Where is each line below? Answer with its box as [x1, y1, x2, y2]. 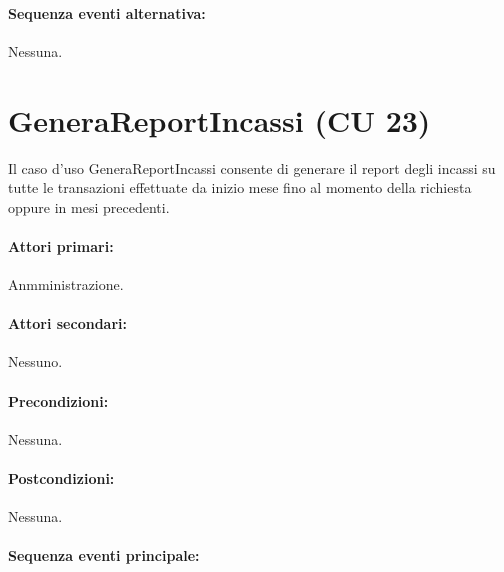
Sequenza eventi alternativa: [8, 2, 206, 23]
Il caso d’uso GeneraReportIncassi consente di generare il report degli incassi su [8, 157, 496, 178]
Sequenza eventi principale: [8, 545, 200, 566]
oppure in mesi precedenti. [8, 196, 170, 217]
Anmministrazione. [8, 274, 124, 295]
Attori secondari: [8, 313, 127, 334]
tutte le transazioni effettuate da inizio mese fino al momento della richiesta [8, 177, 472, 198]
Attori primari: [8, 235, 114, 256]
